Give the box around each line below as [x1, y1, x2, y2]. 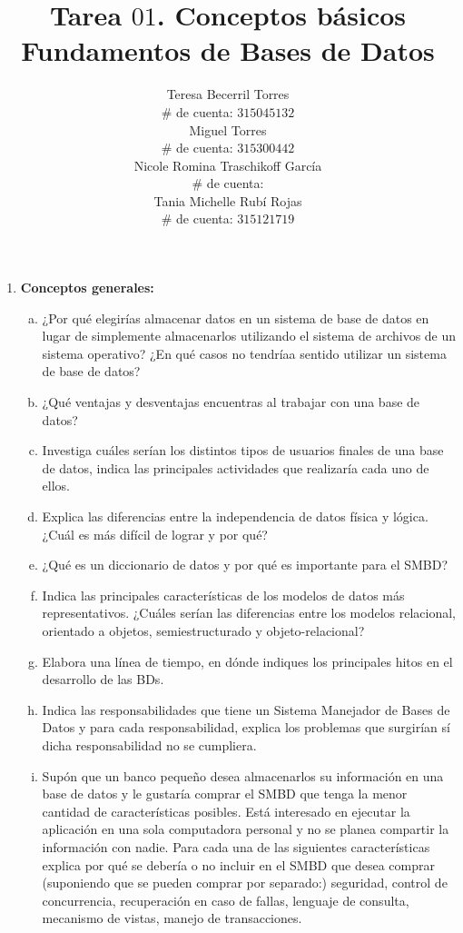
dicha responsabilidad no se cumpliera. [42, 735, 257, 754]
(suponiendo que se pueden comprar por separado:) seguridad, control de [42, 873, 448, 892]
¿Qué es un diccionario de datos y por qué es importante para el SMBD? [42, 555, 448, 574]
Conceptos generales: [20, 278, 154, 297]
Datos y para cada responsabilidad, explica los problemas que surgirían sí [42, 718, 450, 737]
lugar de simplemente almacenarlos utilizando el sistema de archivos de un [42, 326, 457, 345]
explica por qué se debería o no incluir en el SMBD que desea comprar [42, 855, 435, 874]
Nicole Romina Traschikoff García [133, 155, 322, 174]
